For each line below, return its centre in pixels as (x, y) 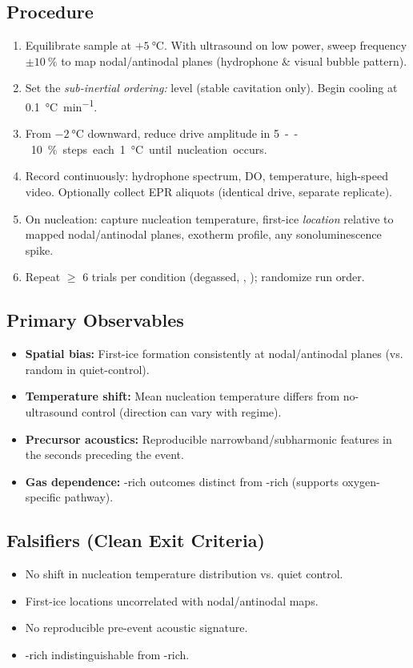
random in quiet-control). (87, 369)
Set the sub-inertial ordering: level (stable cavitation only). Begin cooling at (211, 88)
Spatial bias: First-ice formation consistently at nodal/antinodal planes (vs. (214, 354)
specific (43, 497)
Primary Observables (95, 320)
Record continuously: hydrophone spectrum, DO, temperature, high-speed (206, 176)
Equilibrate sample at (78, 45)
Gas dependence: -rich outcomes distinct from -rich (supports (182, 481)
